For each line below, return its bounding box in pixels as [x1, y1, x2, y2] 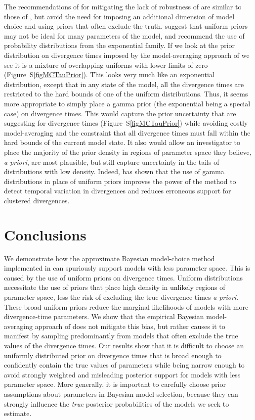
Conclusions [4, 224, 86, 244]
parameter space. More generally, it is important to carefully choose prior [4, 379, 226, 389]
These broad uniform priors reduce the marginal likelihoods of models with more [4, 301, 249, 312]
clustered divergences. [4, 195, 70, 205]
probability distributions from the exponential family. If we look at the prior [4, 40, 235, 50]
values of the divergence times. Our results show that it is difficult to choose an [4, 340, 244, 350]
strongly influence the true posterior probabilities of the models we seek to [4, 398, 229, 409]
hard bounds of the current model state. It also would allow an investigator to [4, 137, 241, 147]
